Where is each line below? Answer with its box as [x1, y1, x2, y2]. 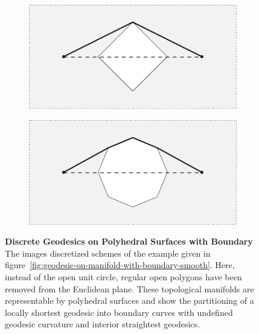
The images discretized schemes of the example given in [5, 246, 211, 259]
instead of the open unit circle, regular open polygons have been [5, 270, 242, 283]
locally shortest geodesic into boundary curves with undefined [5, 306, 233, 318]
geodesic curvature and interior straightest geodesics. [5, 318, 200, 330]
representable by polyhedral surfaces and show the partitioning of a [5, 294, 254, 307]
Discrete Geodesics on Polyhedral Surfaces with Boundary [5, 235, 253, 248]
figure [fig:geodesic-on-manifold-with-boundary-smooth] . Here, [5, 259, 235, 271]
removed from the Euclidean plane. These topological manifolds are [5, 282, 254, 295]
